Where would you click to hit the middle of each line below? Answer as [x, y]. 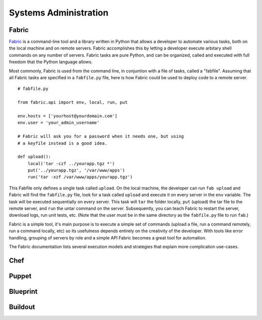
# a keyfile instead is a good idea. [63, 143]
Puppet [20, 276]
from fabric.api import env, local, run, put [73, 102]
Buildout [22, 307]
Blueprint [23, 291]
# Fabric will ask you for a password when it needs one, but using [101, 136]
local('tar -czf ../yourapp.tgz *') [71, 163]
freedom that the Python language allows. [51, 62]
